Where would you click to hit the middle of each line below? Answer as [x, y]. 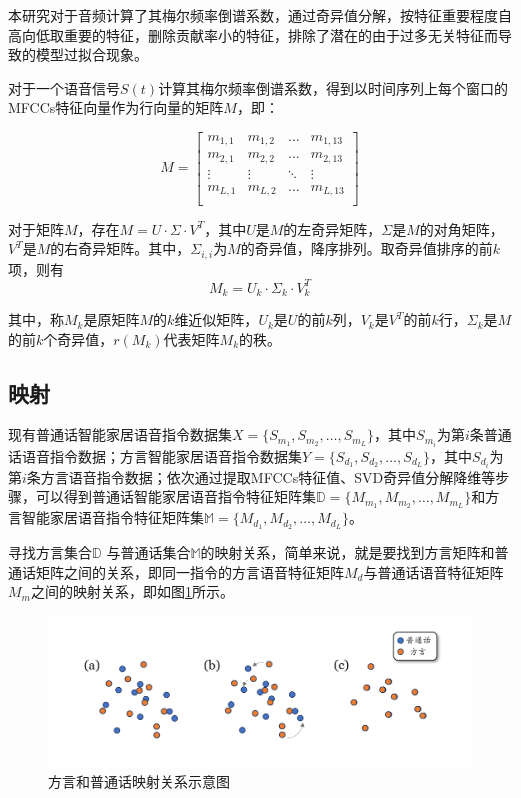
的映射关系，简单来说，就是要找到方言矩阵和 [347, 551]
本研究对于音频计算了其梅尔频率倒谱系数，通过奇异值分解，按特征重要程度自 [260, 15]
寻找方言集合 [50, 551]
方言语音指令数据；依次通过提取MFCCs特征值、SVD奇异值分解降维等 [268, 476]
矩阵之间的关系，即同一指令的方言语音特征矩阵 [189, 571]
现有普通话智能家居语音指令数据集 [120, 434]
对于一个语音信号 [64, 87]
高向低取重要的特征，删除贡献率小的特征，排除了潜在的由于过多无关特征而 [253, 34]
